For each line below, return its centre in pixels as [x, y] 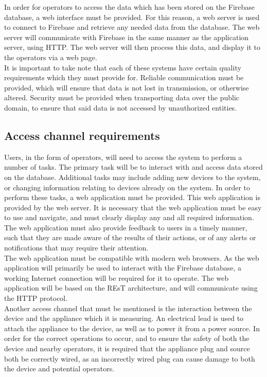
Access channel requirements [82, 135]
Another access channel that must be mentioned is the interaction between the [128, 308]
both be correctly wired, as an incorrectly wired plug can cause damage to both [130, 358]
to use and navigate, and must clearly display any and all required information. [129, 217]
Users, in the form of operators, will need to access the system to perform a [123, 157]
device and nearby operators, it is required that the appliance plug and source [127, 348]
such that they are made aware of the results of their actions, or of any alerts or [130, 237]
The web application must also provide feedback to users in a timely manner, [126, 227]
